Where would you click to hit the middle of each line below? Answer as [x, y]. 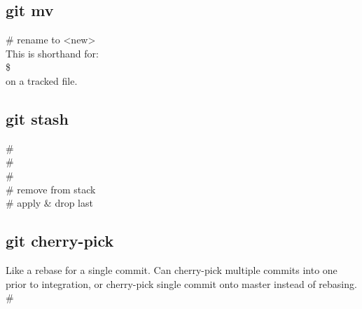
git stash [37, 118]
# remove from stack [51, 189]
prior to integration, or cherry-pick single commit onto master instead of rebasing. [181, 283]
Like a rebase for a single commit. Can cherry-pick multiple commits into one [172, 269]
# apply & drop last [49, 203]
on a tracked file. [42, 80]
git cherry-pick [60, 241]
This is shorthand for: [52, 53]
